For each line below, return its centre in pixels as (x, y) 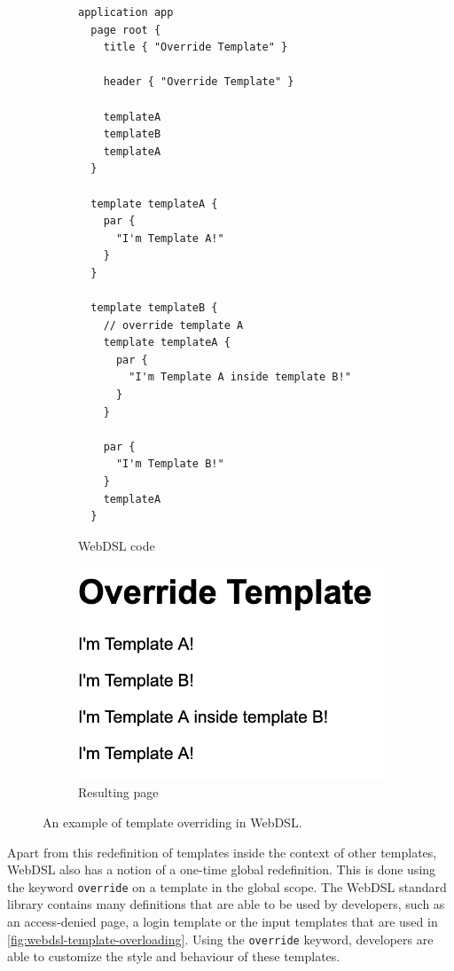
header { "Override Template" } (199, 82)
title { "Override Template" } (196, 47)
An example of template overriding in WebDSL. (172, 822)
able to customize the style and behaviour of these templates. (174, 956)
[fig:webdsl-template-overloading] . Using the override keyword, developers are (220, 939)
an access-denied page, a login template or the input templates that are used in (223, 922)
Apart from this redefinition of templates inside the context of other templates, (222, 852)
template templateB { (154, 308)
